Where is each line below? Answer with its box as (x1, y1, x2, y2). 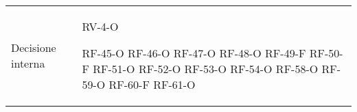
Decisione (11, 40, 56, 55)
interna (11, 55, 45, 71)
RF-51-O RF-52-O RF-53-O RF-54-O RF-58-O (93, 61, 319, 76)
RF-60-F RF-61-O (108, 76, 196, 92)
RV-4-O (82, 18, 119, 34)
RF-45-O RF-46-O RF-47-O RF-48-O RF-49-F (82, 45, 306, 61)
